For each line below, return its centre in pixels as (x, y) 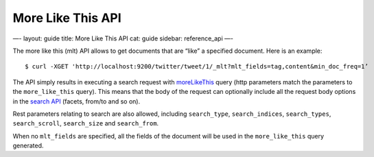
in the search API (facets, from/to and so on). (77, 101)
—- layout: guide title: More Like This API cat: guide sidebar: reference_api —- (123, 38)
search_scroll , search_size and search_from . (86, 123)
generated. (28, 146)
